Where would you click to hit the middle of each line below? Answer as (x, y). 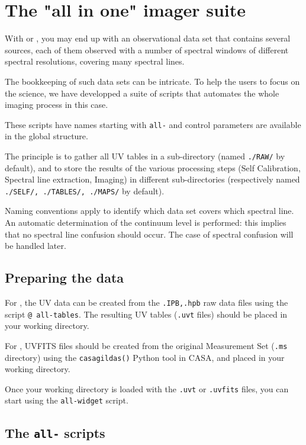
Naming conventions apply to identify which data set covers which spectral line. (149, 211)
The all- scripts (55, 432)
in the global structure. (46, 136)
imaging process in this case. (57, 105)
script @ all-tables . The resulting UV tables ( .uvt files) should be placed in (146, 314)
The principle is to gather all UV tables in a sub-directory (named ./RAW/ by (145, 156)
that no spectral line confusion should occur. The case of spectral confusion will (149, 234)
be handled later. (36, 246)
